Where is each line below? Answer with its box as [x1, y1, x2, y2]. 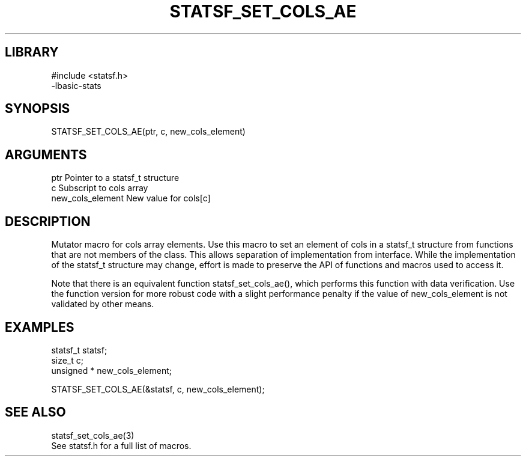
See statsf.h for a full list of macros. [51, 440, 192, 451]
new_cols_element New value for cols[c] [51, 193, 211, 204]
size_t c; [51, 355, 83, 365]
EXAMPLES [5, 319, 74, 335]
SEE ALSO [5, 405, 66, 420]
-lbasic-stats [51, 80, 101, 91]
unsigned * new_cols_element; [51, 365, 172, 376]
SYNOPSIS [5, 101, 70, 117]
